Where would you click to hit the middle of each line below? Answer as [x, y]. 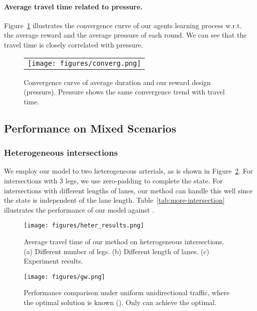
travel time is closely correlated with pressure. [74, 44]
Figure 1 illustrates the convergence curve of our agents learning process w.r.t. [123, 25]
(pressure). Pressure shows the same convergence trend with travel [124, 92]
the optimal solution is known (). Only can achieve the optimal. [120, 302]
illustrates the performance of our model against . [79, 209]
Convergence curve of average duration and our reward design [117, 82]
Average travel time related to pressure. [73, 6]
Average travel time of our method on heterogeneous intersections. [124, 241]
